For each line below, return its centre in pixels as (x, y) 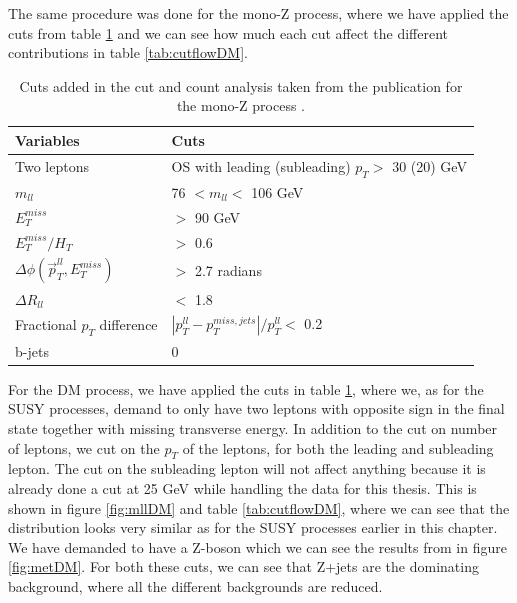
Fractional (46, 324)
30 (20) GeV (429, 165)
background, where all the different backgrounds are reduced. (195, 585)
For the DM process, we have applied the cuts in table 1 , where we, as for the (246, 388)
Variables (47, 139)
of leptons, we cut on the (84, 447)
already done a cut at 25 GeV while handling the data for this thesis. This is (242, 488)
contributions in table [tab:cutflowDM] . (128, 52)
